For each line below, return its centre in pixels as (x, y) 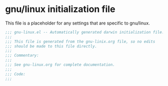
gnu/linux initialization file (60, 9)
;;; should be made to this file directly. (51, 46)
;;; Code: (15, 74)
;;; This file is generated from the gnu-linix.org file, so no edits (80, 41)
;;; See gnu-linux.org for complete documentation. (60, 65)
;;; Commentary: (22, 55)
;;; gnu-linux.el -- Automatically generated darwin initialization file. (85, 32)
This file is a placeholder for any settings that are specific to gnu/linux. (77, 23)
